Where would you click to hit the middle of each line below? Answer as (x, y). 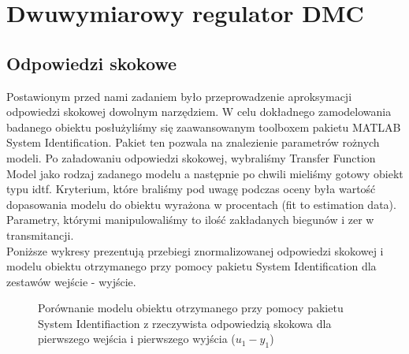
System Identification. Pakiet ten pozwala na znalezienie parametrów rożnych (193, 142)
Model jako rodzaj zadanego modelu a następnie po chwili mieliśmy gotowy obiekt (205, 173)
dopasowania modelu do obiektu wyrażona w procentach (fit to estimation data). (201, 204)
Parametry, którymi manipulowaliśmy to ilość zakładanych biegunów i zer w (190, 220)
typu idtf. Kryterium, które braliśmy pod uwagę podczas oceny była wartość (191, 189)
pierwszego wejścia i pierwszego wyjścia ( (137, 339)
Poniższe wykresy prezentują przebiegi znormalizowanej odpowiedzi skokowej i (195, 250)
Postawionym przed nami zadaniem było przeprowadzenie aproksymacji (179, 96)
